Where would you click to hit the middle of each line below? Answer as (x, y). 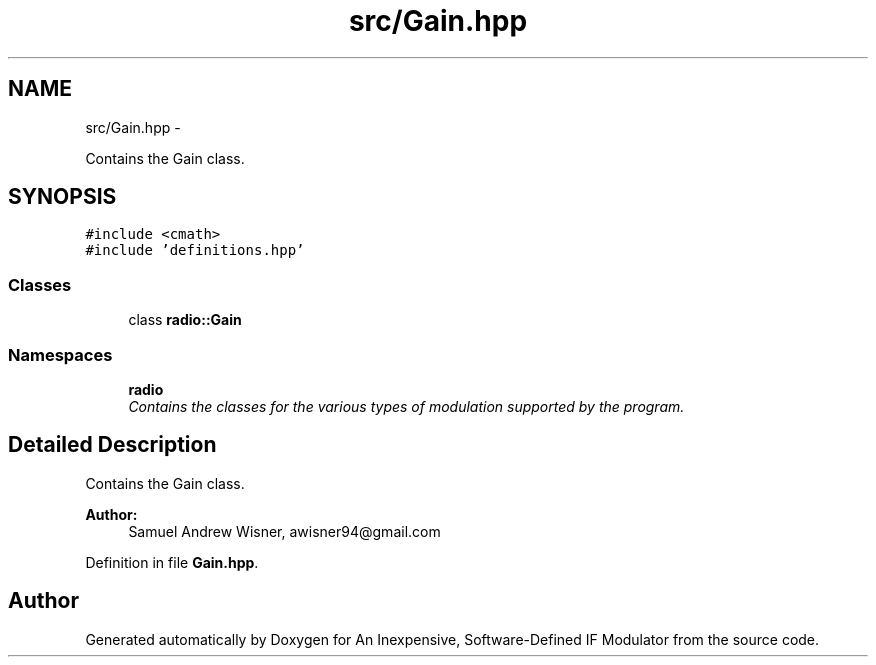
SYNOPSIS (62, 197)
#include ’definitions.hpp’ (195, 250)
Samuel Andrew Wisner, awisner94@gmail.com (284, 531)
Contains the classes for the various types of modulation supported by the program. (406, 406)
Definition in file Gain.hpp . (172, 562)
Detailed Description (112, 445)
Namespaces (60, 354)
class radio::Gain (185, 320)
